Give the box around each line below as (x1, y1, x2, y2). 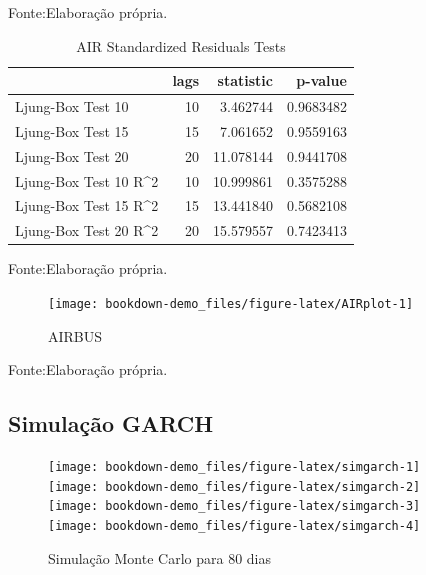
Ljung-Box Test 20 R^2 (15, 220, 159, 241)
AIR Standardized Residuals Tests (76, 35, 286, 56)
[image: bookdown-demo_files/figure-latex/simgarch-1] (48, 459, 421, 474)
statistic (217, 70, 273, 91)
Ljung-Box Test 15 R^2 (15, 195, 159, 216)
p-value (296, 70, 347, 91)
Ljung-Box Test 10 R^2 (15, 170, 159, 191)
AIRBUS (48, 325, 103, 346)
